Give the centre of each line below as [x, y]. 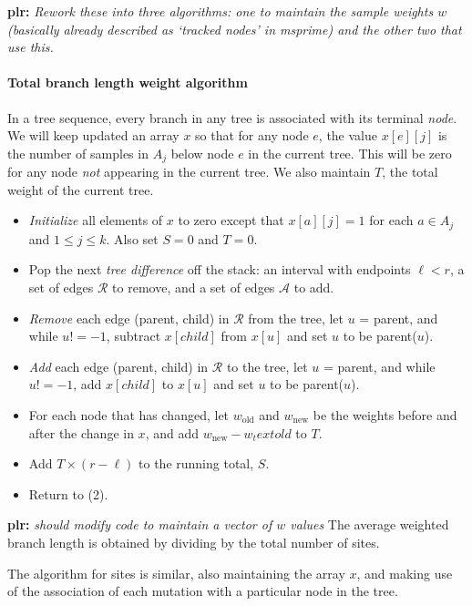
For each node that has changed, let [129, 415]
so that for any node [252, 135]
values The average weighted [369, 524]
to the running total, [196, 463]
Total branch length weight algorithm [128, 82]
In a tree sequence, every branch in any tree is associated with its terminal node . [232, 117]
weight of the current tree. [81, 189]
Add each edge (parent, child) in [118, 366]
